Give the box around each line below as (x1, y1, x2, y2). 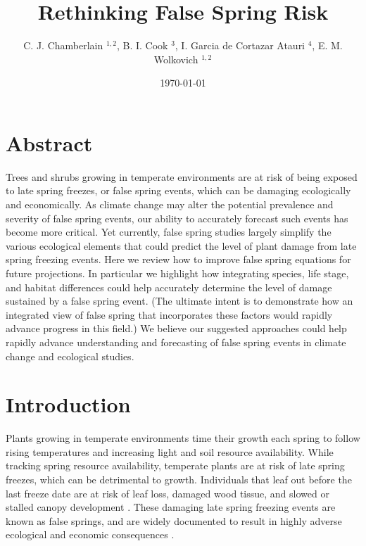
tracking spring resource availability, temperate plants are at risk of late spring (6, 458, 345, 473)
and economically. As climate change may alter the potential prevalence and (6, 197, 334, 212)
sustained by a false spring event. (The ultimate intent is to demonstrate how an (6, 293, 353, 308)
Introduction (6, 390, 131, 419)
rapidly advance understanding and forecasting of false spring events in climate (6, 334, 346, 349)
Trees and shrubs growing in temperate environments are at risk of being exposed (6, 169, 358, 184)
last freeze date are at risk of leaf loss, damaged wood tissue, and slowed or (6, 485, 329, 500)
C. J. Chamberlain (23, 38, 103, 53)
